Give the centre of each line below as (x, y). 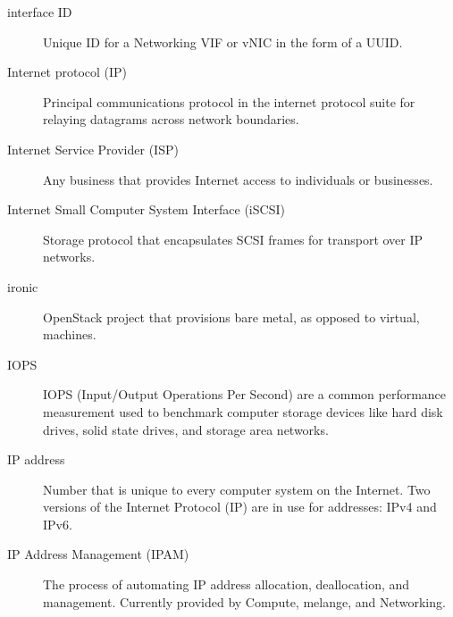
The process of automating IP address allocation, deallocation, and (226, 584)
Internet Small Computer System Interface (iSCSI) (146, 209)
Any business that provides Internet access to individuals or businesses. (238, 179)
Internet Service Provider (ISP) (93, 149)
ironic (23, 286)
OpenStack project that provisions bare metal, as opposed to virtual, (231, 317)
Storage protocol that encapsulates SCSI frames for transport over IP (233, 239)
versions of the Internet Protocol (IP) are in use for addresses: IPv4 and (240, 507)
